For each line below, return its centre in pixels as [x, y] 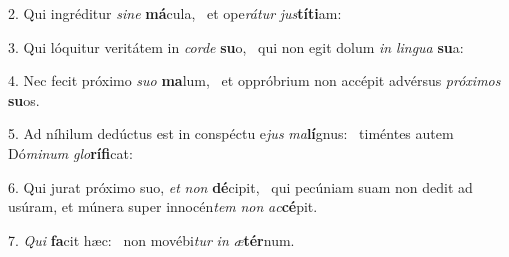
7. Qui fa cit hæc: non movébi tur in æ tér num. [151, 239]
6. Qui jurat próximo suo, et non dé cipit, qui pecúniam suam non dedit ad [240, 186]
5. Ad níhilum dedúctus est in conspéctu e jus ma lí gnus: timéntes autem [231, 133]
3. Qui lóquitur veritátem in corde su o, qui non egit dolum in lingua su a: [236, 46]
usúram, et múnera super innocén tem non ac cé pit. [163, 206]
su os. [24, 99]
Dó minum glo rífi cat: [70, 152]
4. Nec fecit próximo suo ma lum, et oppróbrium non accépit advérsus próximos [254, 80]
